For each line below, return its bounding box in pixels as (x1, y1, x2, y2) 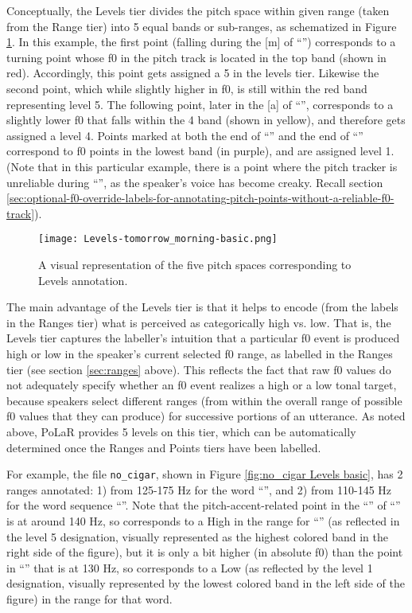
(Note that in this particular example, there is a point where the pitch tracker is (6, 158, 398, 174)
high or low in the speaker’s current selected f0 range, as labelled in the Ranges (6, 345, 393, 361)
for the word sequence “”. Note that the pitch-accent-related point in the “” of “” (6, 497, 401, 513)
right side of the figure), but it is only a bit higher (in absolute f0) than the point (6, 544, 403, 560)
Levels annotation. (38, 271, 128, 288)
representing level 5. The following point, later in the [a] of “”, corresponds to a (6, 96, 394, 112)
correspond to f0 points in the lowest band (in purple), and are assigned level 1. (6, 143, 395, 159)
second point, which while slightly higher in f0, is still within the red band (6, 80, 367, 96)
